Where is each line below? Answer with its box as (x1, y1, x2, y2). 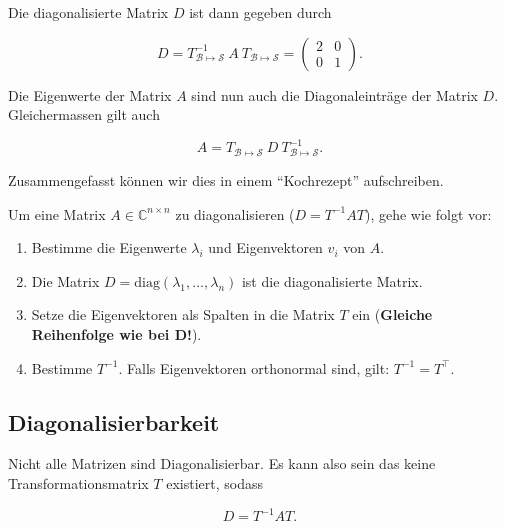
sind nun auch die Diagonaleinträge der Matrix (191, 84, 478, 105)
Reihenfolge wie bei (31, 323, 170, 344)
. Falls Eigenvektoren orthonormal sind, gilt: (118, 357, 390, 378)
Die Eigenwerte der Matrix (8, 84, 172, 105)
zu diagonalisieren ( (175, 203, 295, 224)
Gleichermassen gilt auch (8, 104, 160, 125)
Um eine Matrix (8, 203, 106, 224)
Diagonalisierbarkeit (8, 406, 220, 437)
